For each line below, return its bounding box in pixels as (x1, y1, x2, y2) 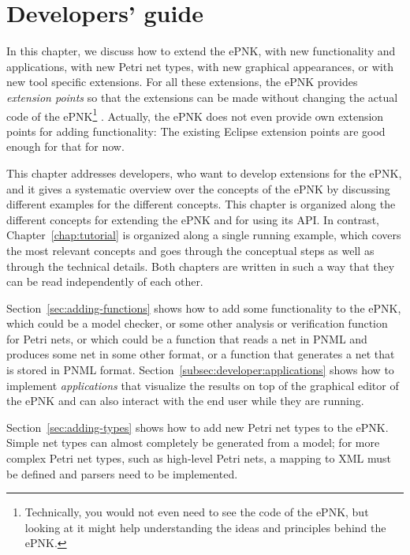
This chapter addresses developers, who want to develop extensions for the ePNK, (6, 164, 402, 181)
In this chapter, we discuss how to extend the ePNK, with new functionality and (6, 43, 396, 59)
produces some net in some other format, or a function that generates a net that (6, 346, 395, 362)
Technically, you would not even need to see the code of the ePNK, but (24, 504, 369, 520)
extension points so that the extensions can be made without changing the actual (6, 88, 398, 105)
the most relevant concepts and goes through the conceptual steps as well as (6, 242, 375, 258)
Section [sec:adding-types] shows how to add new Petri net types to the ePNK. (6, 418, 389, 435)
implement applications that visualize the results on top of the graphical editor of (6, 377, 399, 393)
